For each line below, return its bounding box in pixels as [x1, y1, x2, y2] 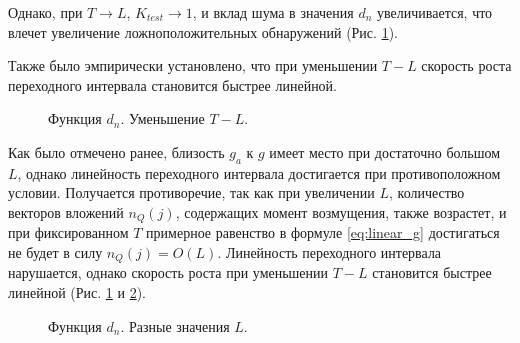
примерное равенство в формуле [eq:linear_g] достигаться [146, 222, 500, 243]
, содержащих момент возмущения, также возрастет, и [175, 201, 507, 222]
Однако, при [8, 2, 83, 22]
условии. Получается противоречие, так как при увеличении [8, 182, 375, 203]
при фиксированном [8, 222, 129, 243]
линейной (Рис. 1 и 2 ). [8, 282, 146, 303]
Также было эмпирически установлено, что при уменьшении [8, 55, 378, 76]
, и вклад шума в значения [192, 2, 354, 22]
